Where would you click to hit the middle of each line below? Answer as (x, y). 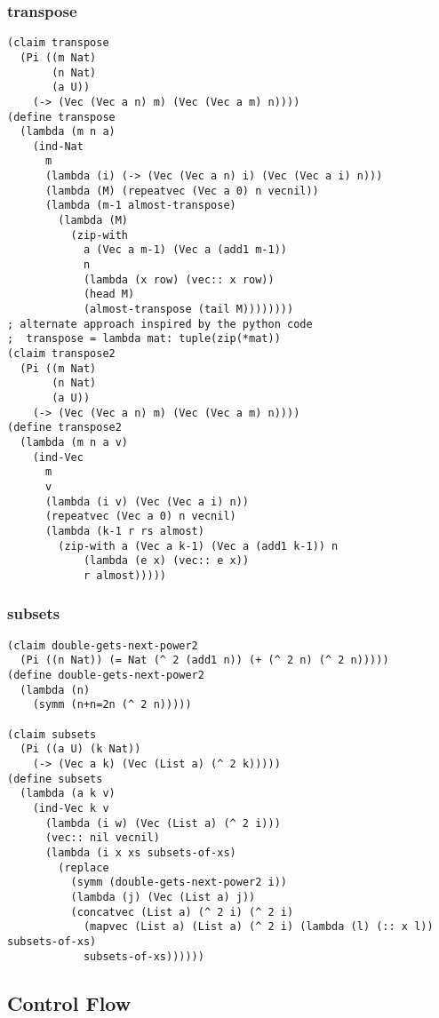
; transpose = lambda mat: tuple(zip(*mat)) (144, 339)
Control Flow (69, 1002)
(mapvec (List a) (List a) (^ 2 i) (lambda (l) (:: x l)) (258, 927)
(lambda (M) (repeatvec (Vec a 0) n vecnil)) (182, 191)
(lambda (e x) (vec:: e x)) (166, 561)
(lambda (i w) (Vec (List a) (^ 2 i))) (163, 823)
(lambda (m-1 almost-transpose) (140, 206)
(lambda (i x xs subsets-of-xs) (140, 852)
